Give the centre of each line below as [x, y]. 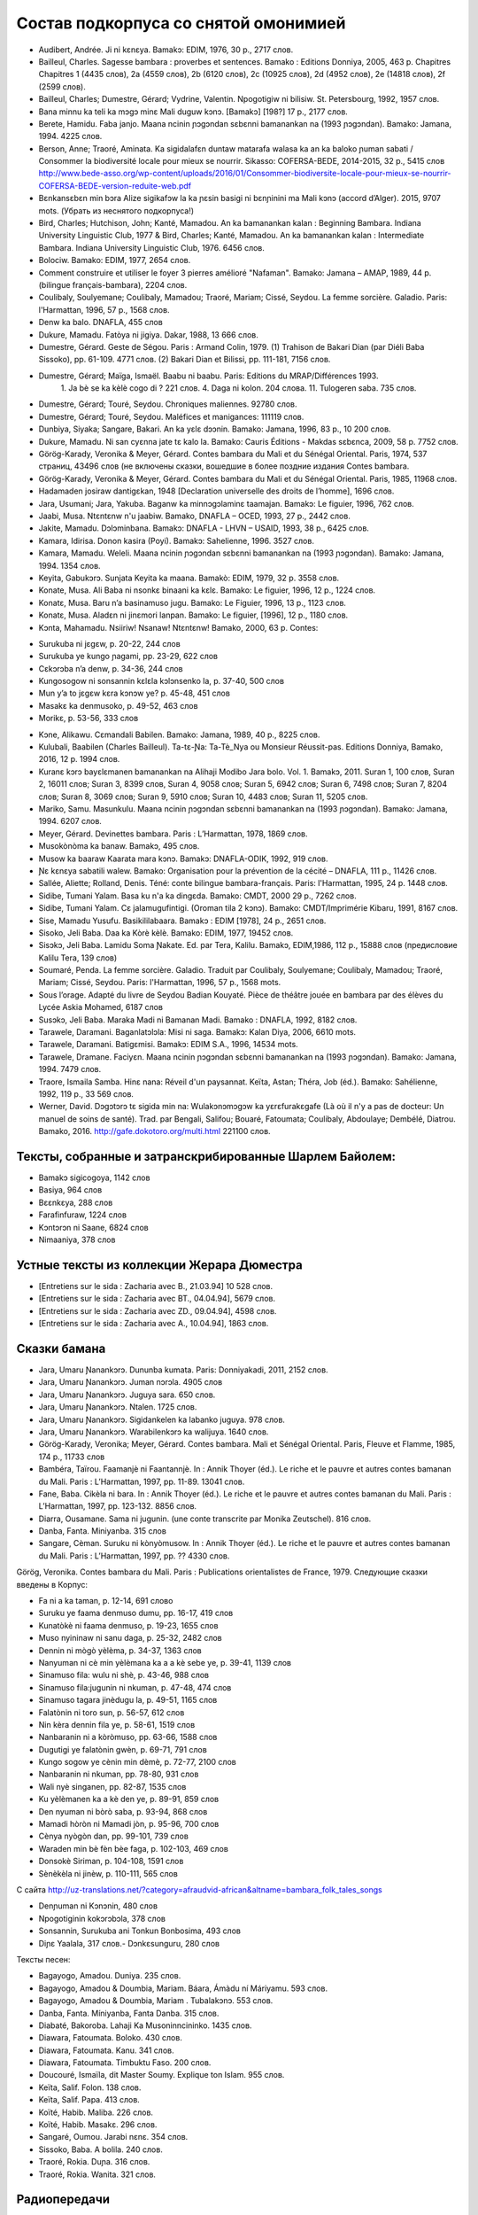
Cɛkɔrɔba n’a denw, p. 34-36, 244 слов [111, 668]
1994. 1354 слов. [69, 565]
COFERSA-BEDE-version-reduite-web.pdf [115, 185]
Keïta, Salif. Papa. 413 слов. [89, 2100]
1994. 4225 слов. [70, 136]
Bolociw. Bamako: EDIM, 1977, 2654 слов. [115, 260]
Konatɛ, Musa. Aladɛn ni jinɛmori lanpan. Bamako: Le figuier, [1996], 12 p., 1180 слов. [193, 615]
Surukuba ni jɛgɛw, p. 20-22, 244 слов [109, 643]
